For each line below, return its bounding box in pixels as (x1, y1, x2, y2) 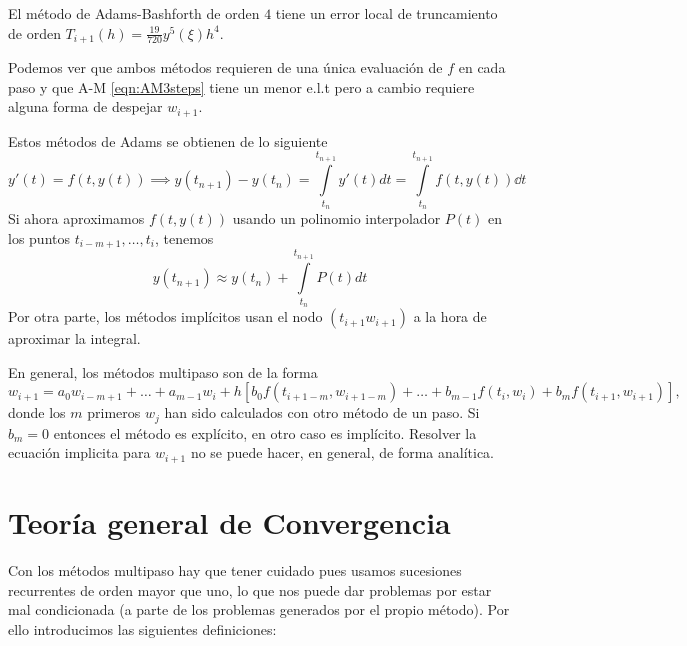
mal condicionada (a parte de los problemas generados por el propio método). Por (8, 599, 510, 620)
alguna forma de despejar (8, 96, 163, 117)
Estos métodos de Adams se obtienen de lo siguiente (8, 130, 328, 151)
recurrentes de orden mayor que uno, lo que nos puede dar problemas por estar (8, 579, 492, 600)
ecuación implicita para (8, 442, 151, 463)
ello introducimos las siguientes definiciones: (8, 618, 277, 639)
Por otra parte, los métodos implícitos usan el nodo (8, 306, 323, 327)
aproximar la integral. (8, 328, 141, 349)
